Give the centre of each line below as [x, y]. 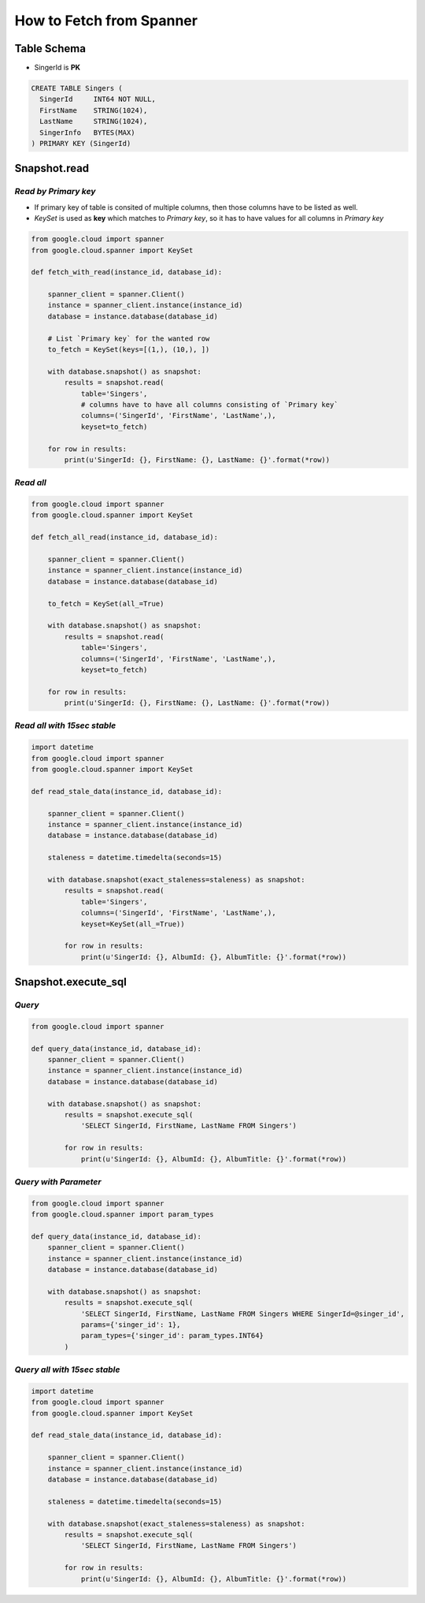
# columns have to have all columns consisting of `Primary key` [209, 404]
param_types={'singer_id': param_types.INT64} [172, 1336]
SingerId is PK [57, 68]
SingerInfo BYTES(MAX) [87, 132]
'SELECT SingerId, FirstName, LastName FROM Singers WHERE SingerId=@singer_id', [243, 1314]
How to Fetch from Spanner [106, 21]
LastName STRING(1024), [94, 121]
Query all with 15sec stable [67, 1370]
